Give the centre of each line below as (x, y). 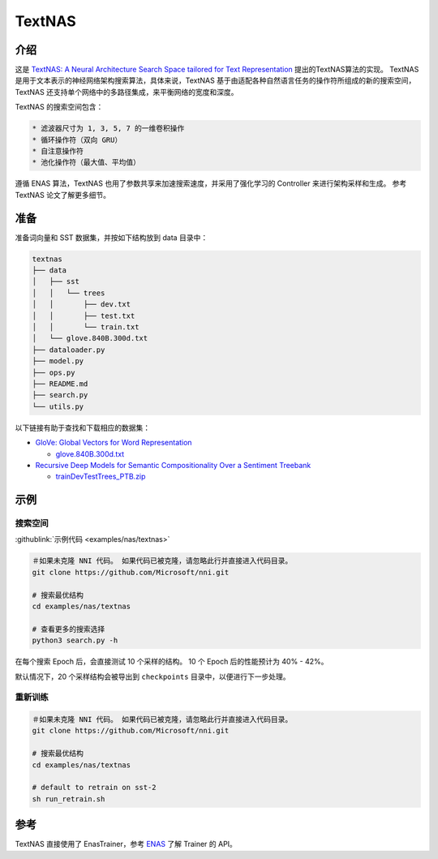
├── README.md (60, 384)
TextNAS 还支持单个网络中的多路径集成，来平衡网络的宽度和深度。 (127, 92)
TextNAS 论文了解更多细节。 (63, 195)
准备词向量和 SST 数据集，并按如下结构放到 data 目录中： (112, 237)
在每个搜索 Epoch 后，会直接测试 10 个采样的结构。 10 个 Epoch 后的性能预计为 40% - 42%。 (172, 662)
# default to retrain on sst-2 (94, 788)
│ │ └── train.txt (86, 327)
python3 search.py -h (75, 640)
